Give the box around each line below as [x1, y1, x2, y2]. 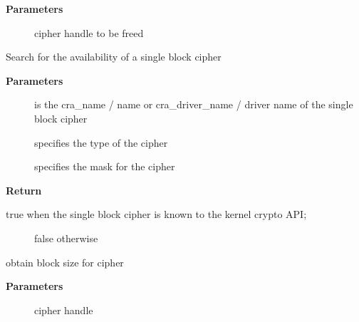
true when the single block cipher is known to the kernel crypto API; [6, 207, 307, 222]
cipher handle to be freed [34, 25, 144, 40]
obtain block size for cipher [6, 254, 124, 269]
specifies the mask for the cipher [34, 159, 175, 174]
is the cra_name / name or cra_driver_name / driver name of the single [34, 97, 353, 112]
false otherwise [34, 230, 98, 245]
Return [6, 182, 42, 197]
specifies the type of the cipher [34, 135, 168, 150]
